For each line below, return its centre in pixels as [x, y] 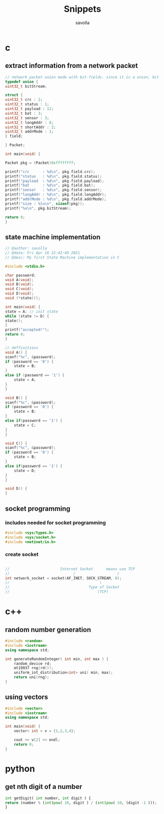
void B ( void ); [20, 284]
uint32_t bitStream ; [26, 86]
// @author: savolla [26, 248]
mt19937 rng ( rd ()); [34, 668]
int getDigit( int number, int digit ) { [48, 798]
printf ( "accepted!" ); [27, 330]
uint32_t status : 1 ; [27, 104]
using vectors [27, 697]
